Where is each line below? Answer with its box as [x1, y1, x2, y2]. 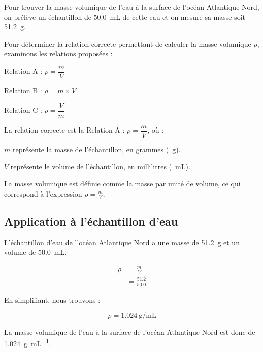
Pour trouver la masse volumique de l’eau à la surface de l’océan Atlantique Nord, [4, 2, 259, 12]
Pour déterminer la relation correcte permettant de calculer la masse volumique [4, 38, 251, 49]
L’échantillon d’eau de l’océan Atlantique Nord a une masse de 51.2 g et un [4, 237, 240, 247]
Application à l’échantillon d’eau [4, 213, 178, 229]
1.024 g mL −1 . [4, 337, 51, 348]
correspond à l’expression [4, 188, 82, 199]
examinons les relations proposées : [4, 48, 113, 59]
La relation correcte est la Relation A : [4, 124, 125, 135]
